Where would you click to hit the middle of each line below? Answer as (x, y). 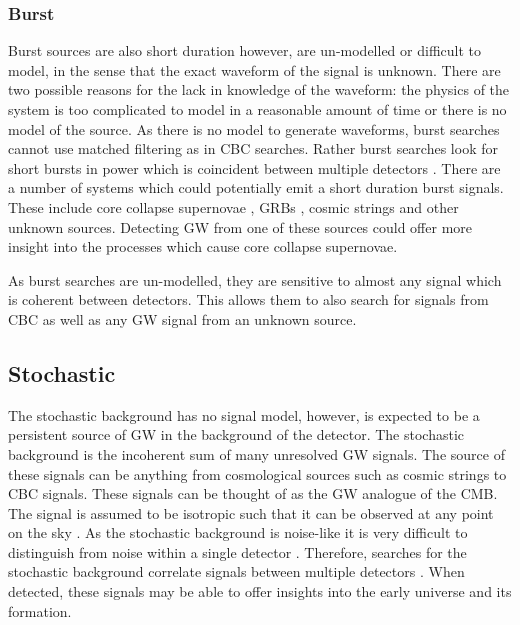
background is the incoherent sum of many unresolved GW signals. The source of (256, 453)
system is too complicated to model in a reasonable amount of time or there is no (257, 109)
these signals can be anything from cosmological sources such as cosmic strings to (257, 473)
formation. (40, 610)
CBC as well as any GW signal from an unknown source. (182, 318)
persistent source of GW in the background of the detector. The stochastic (236, 434)
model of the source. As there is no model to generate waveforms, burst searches (254, 128)
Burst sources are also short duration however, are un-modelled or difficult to (244, 50)
